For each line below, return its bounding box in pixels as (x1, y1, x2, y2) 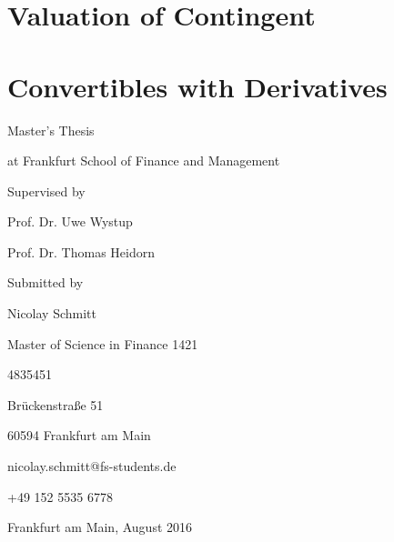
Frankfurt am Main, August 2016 (7, 517, 192, 537)
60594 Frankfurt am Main (7, 426, 151, 445)
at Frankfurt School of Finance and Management (7, 151, 280, 170)
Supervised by (7, 181, 86, 200)
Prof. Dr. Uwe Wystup (7, 212, 133, 231)
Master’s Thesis (7, 120, 95, 139)
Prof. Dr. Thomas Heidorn (7, 242, 155, 261)
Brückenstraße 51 (7, 395, 104, 414)
